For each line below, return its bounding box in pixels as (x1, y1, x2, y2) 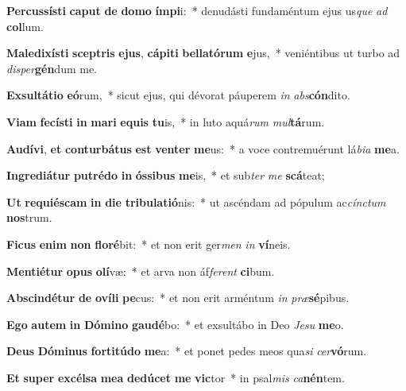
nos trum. (6, 209, 52, 226)
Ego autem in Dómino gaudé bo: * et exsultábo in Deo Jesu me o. (6, 316, 344, 332)
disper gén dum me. (6, 60, 98, 76)
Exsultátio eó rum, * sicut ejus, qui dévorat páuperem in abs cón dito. (6, 87, 350, 103)
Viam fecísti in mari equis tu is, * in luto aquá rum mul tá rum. (6, 113, 325, 130)
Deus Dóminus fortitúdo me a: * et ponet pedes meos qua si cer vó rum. (6, 343, 367, 359)
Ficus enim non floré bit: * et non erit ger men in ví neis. (6, 235, 291, 252)
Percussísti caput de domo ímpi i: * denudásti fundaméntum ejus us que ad (6, 2, 388, 18)
